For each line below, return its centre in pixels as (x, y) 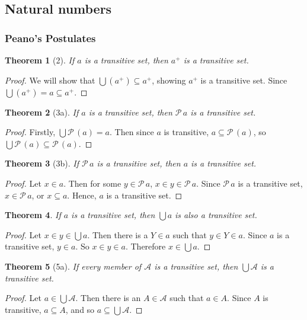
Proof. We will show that (50, 80)
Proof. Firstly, (30, 132)
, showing (169, 80)
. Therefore (145, 246)
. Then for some (92, 183)
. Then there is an (108, 298)
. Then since (132, 132)
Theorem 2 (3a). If (42, 112)
